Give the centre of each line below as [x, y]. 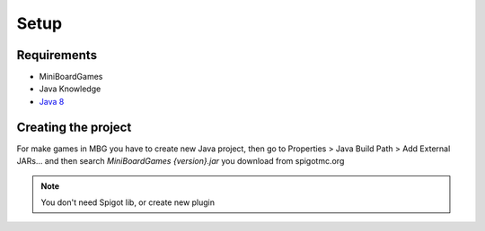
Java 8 [52, 101]
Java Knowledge [70, 89]
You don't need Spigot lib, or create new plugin [128, 202]
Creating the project [74, 127]
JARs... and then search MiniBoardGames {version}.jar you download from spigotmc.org [181, 161]
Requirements [57, 55]
